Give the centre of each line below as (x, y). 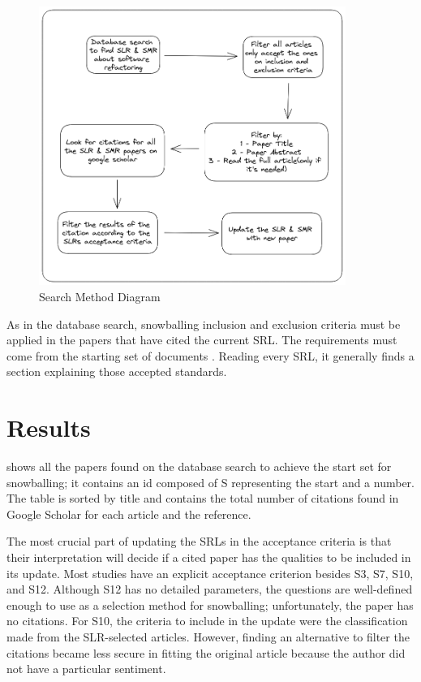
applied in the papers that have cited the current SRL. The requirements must (202, 340)
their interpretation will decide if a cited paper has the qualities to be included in (209, 557)
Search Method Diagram (100, 296)
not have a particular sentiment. (86, 669)
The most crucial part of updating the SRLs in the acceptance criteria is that (199, 541)
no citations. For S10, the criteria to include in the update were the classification (207, 621)
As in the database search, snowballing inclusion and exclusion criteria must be (204, 324)
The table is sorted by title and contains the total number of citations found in (203, 498)
